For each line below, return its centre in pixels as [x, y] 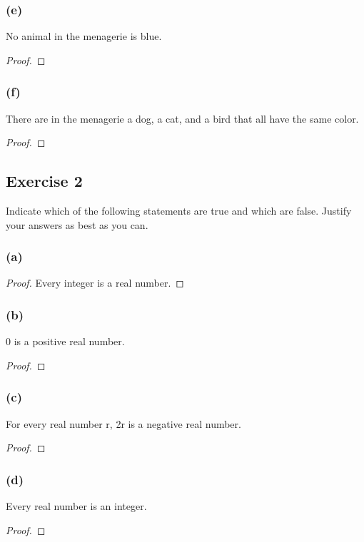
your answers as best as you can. [77, 224]
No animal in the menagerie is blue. [84, 36]
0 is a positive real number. [65, 341]
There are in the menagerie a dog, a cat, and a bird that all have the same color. [182, 118]
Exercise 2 [44, 181]
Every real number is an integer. [76, 506]
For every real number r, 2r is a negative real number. [123, 423]
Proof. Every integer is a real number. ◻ [95, 283]
